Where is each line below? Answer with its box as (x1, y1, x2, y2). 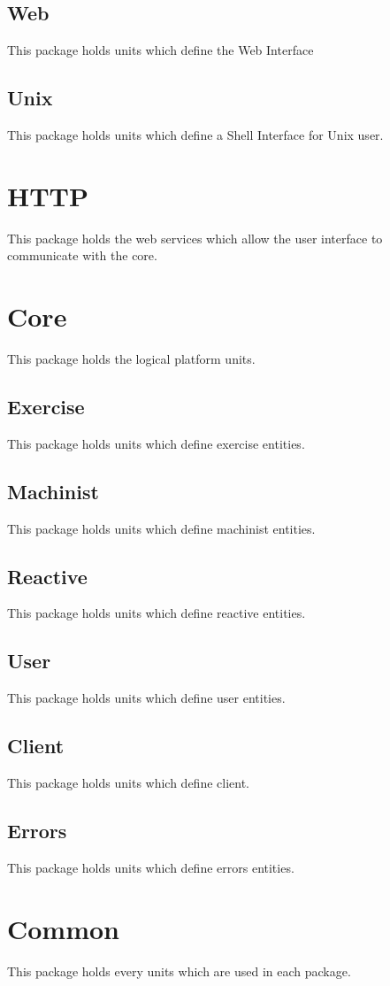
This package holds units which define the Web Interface (7, 41, 314, 59)
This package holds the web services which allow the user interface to (7, 228, 383, 247)
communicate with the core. (7, 246, 157, 265)
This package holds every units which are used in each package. (7, 961, 351, 980)
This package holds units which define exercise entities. (7, 434, 305, 452)
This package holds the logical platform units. (7, 350, 256, 368)
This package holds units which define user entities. (7, 689, 286, 707)
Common (7, 910, 120, 946)
